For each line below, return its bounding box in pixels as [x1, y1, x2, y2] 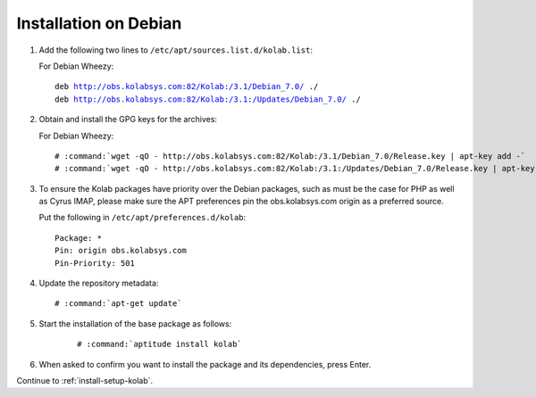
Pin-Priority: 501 [54, 258, 136, 268]
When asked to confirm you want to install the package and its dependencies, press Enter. [38, 359, 372, 369]
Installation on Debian [16, 13, 182, 33]
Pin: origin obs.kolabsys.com [54, 245, 188, 256]
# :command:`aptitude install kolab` [77, 339, 243, 350]
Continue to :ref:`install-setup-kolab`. [16, 375, 154, 385]
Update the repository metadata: [38, 277, 159, 289]
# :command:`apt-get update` [54, 299, 182, 309]
